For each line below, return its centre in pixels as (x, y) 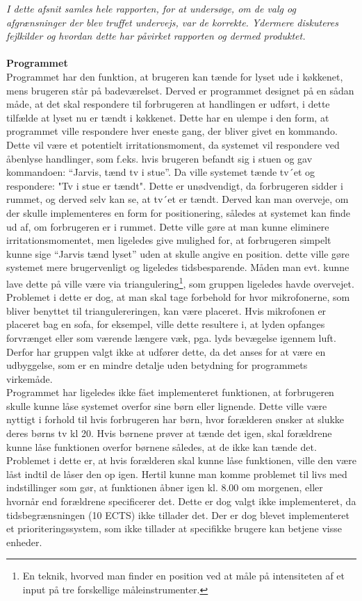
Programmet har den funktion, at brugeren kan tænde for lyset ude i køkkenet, (175, 76)
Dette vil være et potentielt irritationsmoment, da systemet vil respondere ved (173, 144)
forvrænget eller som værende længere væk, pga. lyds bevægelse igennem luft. (171, 337)
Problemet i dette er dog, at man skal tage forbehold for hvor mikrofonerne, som (178, 297)
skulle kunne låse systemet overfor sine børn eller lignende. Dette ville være (167, 405)
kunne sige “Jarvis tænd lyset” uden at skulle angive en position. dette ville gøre (178, 253)
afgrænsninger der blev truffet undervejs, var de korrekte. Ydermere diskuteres (172, 22)
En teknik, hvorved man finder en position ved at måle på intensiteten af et (184, 576)
